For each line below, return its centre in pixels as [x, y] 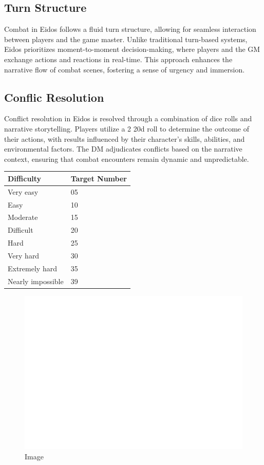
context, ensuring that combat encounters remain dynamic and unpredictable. [127, 159]
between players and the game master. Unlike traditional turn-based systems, [126, 39]
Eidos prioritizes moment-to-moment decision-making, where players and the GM [132, 49]
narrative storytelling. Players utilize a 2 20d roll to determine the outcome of [127, 128]
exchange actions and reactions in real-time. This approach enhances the [118, 59]
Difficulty [25, 178]
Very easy [23, 191]
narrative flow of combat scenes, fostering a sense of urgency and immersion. [125, 69]
